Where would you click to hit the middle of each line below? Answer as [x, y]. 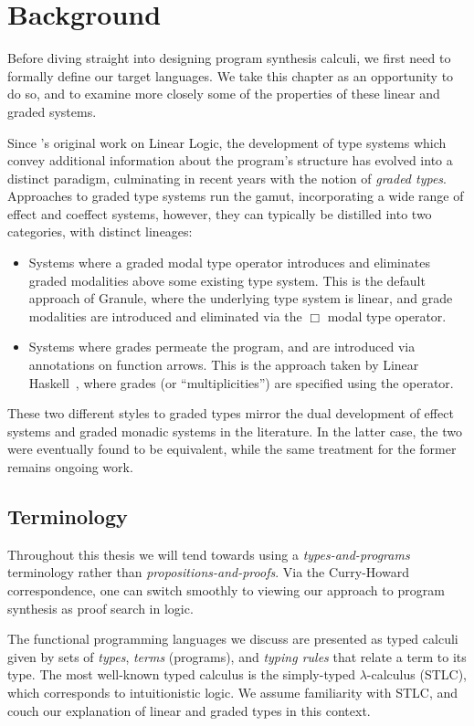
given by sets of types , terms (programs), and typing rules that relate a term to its [237, 656]
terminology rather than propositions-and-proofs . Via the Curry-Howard [208, 572]
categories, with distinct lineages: [100, 231]
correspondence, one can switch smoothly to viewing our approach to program [226, 589]
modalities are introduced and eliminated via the [165, 316]
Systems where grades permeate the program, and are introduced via [222, 347]
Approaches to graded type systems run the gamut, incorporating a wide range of [236, 196]
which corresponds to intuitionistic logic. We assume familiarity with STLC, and [233, 692]
